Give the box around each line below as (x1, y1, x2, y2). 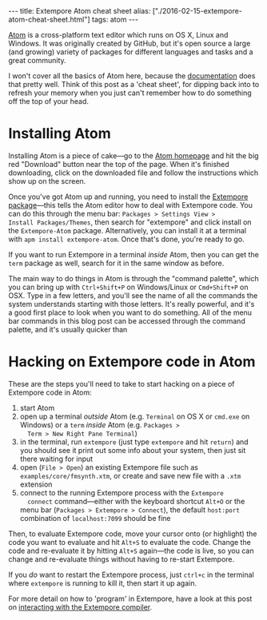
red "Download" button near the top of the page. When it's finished (8, 159, 229, 169)
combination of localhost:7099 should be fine (19, 513, 171, 523)
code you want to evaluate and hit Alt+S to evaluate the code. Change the (8, 537, 252, 546)
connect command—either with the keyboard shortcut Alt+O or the (27, 496, 245, 506)
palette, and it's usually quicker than (8, 324, 128, 334)
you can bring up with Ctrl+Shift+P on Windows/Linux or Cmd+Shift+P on (8, 282, 249, 292)
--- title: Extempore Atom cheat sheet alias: (8, 6, 151, 15)
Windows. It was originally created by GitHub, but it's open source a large (8, 38, 251, 48)
